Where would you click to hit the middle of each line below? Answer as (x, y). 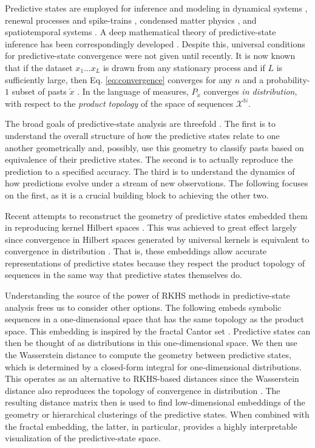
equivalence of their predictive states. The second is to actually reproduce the (149, 159)
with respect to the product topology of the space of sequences (119, 103)
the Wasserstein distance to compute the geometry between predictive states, (148, 355)
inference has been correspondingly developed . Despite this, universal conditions (155, 43)
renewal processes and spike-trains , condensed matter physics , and (131, 20)
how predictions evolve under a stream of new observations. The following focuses (157, 183)
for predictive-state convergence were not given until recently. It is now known (150, 56)
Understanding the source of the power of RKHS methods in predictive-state (147, 295)
